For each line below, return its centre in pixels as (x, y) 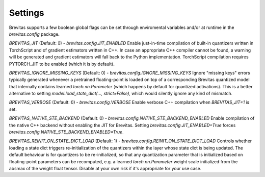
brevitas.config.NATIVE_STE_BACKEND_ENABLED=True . (66, 132)
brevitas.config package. (34, 34)
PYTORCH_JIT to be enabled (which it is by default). (62, 64)
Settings (26, 13)
